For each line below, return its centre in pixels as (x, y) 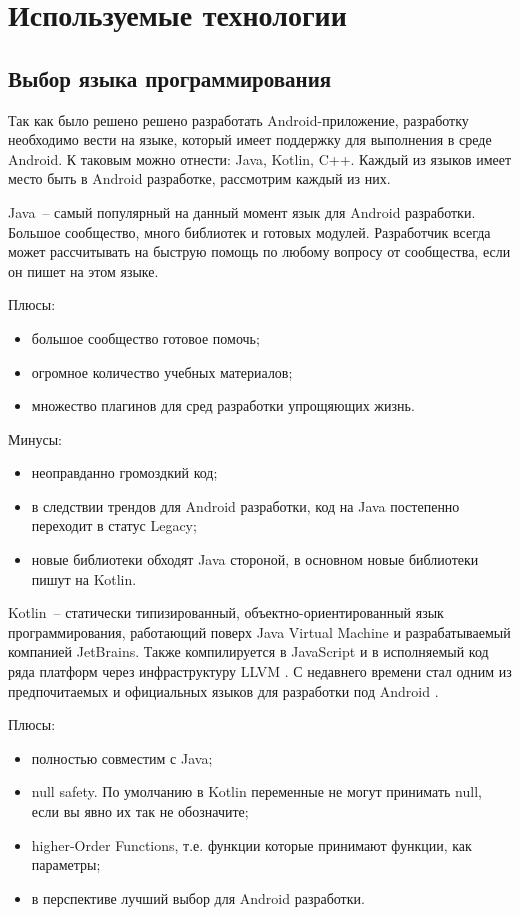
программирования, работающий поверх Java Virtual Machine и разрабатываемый (259, 631)
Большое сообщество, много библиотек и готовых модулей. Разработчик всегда (249, 231)
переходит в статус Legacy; (114, 525)
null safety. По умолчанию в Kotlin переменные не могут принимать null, (256, 791)
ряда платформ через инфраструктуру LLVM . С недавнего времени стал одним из (260, 671)
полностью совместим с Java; (122, 757)
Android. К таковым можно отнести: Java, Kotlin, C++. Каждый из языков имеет (260, 158)
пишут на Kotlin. (84, 578)
